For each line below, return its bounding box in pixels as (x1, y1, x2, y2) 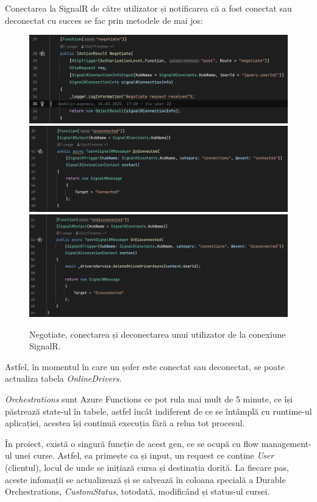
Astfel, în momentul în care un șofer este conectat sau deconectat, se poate (5, 360, 285, 373)
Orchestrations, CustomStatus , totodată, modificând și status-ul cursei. (5, 485, 270, 498)
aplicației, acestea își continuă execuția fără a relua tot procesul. (5, 417, 245, 429)
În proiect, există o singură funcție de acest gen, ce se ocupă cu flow (5, 437, 259, 449)
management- (261, 437, 312, 449)
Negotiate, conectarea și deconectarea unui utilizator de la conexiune (29, 327, 286, 340)
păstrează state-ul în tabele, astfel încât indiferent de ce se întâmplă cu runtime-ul (5, 404, 312, 417)
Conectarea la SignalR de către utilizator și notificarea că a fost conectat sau (5, 2, 292, 14)
